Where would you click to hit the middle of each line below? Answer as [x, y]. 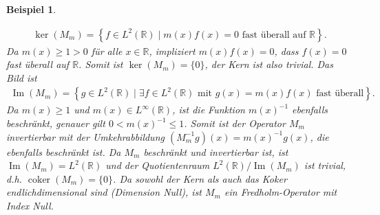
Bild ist [22, 77]
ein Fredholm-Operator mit [281, 192]
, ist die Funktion [209, 110]
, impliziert [172, 50]
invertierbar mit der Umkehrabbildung [85, 136]
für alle [107, 50]
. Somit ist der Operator [235, 123]
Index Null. [30, 205]
